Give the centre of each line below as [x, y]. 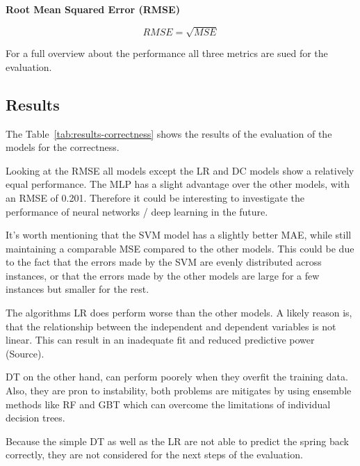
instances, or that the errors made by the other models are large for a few [163, 275]
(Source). [25, 353]
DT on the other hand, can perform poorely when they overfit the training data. [177, 377]
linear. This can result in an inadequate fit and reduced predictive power [160, 340]
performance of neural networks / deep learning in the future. [137, 211]
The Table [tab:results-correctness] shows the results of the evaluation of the [169, 133]
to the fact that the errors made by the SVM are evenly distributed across [164, 262]
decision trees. [35, 418]
